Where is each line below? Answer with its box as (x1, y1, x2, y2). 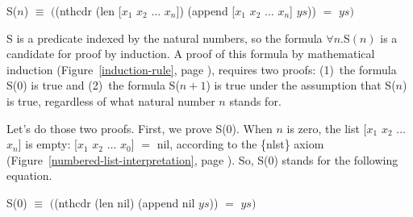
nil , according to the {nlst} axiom (156, 136, 324, 152)
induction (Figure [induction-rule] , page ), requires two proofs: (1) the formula (6, 61, 397, 77)
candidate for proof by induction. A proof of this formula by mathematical (6, 45, 375, 62)
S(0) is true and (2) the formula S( (6, 77, 180, 94)
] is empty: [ (18, 136, 77, 152)
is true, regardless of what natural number (6, 92, 215, 109)
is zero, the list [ (286, 119, 367, 136)
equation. (6, 167, 52, 184)
